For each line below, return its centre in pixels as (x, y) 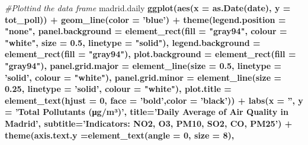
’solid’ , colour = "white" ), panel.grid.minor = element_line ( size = (143, 77)
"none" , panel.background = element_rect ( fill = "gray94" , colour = (146, 31)
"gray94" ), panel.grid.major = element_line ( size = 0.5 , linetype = (143, 65)
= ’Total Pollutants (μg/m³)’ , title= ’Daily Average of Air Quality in (147, 112)
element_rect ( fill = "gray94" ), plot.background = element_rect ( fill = (150, 54)
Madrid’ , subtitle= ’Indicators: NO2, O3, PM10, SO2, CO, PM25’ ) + (149, 123)
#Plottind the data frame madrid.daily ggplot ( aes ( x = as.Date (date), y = (148, 8)
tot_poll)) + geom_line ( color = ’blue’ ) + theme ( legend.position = (145, 19)
